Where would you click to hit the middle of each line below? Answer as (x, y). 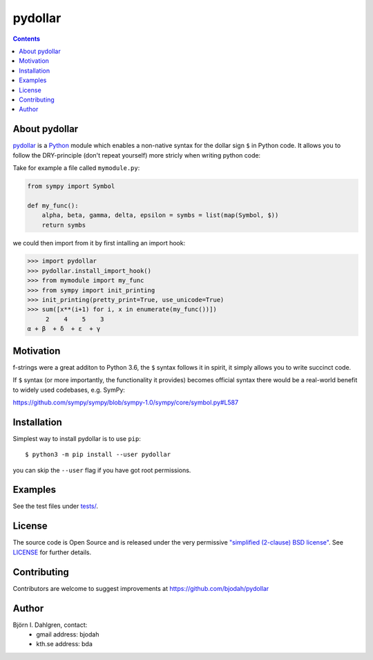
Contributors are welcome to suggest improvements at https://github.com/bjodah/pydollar (141, 588)
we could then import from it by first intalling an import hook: (99, 243)
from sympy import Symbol (71, 186)
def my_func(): (53, 205)
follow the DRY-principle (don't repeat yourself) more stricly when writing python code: (137, 155)
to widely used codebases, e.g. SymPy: (69, 390)
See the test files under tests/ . (56, 506)
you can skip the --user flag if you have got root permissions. (102, 470)
